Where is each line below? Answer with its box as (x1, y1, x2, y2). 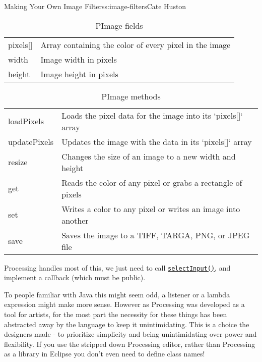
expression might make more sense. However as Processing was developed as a (4, 299, 245, 309)
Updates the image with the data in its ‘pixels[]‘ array (61, 135, 252, 147)
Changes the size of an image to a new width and (61, 150, 236, 162)
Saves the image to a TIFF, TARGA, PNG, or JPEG (61, 229, 250, 241)
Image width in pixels (40, 53, 117, 65)
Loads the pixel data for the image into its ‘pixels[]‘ (61, 109, 243, 121)
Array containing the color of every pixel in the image (40, 38, 231, 50)
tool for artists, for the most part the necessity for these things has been (4, 309, 227, 320)
